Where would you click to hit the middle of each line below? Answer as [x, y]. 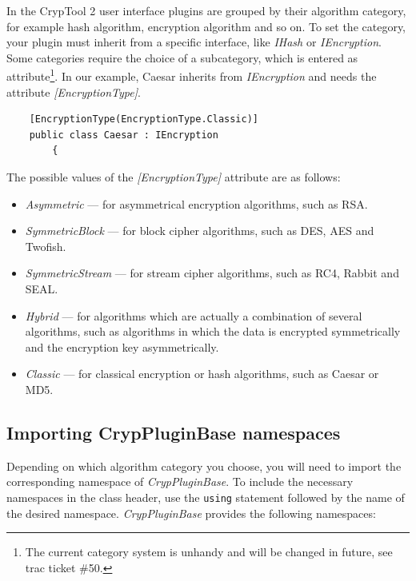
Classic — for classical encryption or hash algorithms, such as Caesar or [202, 374]
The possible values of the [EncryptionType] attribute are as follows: [174, 177]
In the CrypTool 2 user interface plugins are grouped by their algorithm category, [206, 10]
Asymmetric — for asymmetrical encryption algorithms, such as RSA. [196, 203]
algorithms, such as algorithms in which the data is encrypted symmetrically [213, 331]
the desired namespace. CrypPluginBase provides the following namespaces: [191, 513]
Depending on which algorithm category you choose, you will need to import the [204, 466]
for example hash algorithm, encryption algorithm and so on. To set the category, [206, 26]
